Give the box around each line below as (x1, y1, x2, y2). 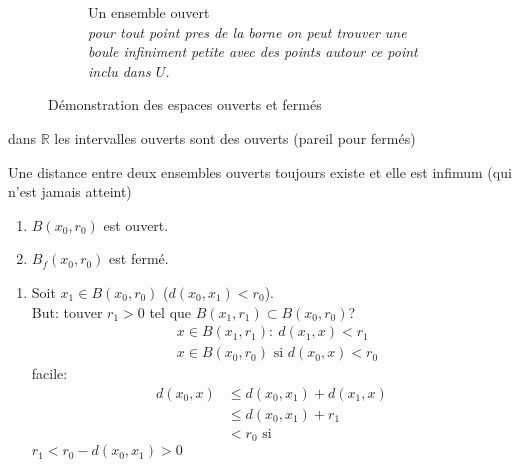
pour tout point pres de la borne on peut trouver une (88, 21, 407, 42)
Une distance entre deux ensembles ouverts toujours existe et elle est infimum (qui (8, 161, 512, 182)
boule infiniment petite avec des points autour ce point (88, 41, 418, 62)
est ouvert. (103, 214, 169, 235)
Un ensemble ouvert (88, 2, 210, 22)
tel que (149, 301, 192, 322)
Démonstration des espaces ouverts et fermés (48, 94, 322, 115)
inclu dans (88, 60, 151, 81)
